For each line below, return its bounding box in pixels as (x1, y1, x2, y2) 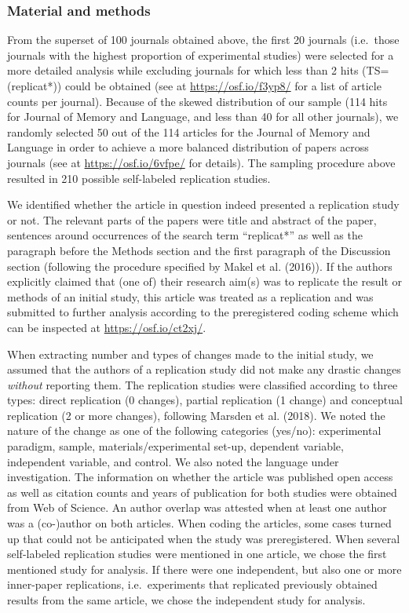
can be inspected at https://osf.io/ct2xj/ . (7, 319, 206, 335)
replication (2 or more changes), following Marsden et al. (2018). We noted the (7, 407, 385, 423)
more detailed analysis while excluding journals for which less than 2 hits (7, 62, 359, 78)
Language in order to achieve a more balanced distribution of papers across (7, 139, 369, 155)
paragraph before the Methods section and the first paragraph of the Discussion (7, 242, 391, 258)
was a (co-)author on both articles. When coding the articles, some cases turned (7, 515, 392, 531)
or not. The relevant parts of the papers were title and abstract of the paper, (7, 211, 377, 228)
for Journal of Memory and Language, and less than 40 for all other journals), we (7, 108, 399, 125)
